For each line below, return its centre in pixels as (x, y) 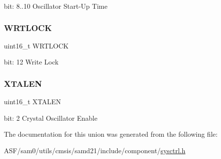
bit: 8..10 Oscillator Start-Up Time (56, 6)
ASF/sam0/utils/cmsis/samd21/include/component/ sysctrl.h (95, 150)
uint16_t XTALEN (32, 102)
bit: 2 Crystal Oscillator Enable (51, 118)
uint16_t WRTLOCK (36, 45)
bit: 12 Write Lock (31, 62)
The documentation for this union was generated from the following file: (111, 134)
